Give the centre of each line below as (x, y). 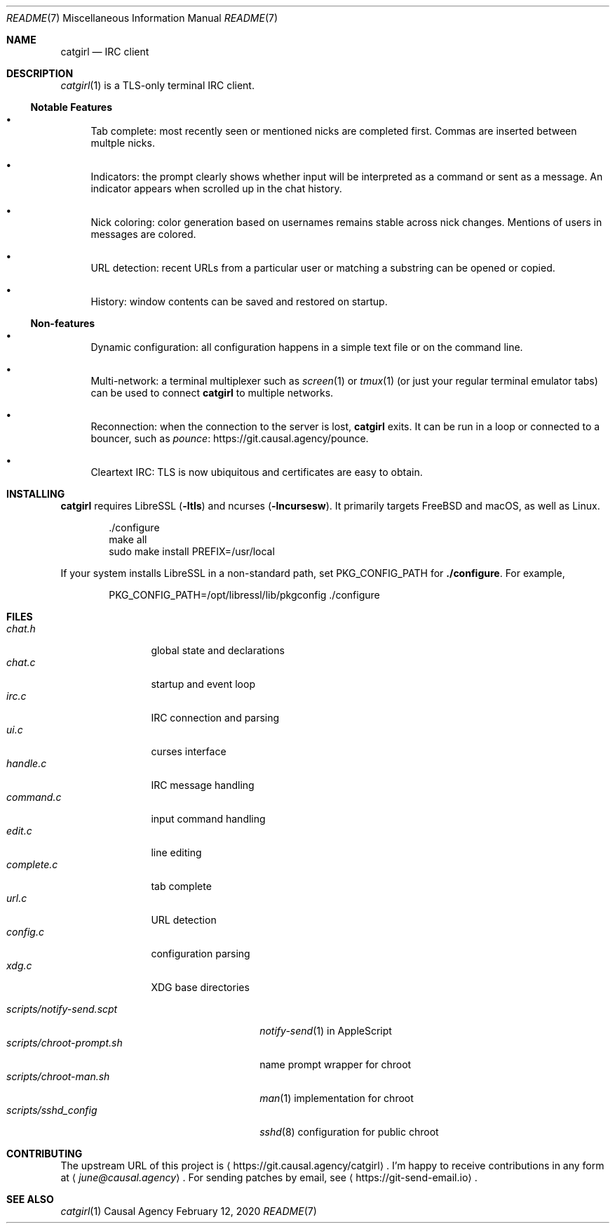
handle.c (27, 763)
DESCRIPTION (40, 73)
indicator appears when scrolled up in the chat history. (216, 188)
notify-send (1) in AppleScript (326, 1031)
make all (128, 539)
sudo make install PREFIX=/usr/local (192, 551)
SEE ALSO (30, 1199)
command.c (34, 797)
